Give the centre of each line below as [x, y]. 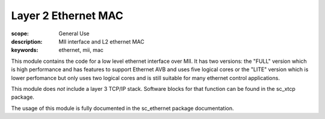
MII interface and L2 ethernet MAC [101, 41]
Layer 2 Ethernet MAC [67, 16]
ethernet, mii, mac [81, 50]
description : [27, 41]
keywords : [25, 50]
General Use [74, 33]
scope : [20, 33]
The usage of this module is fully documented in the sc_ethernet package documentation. [122, 108]
